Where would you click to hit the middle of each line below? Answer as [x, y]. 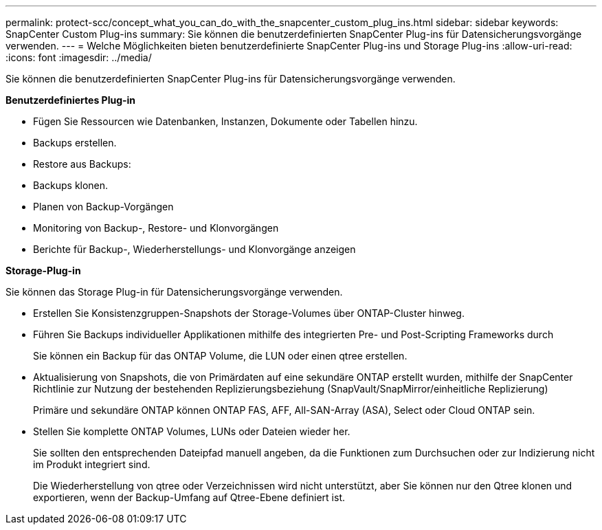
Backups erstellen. [75, 143]
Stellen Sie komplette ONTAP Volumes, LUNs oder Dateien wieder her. [192, 431]
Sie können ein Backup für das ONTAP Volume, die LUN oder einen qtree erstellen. [220, 356]
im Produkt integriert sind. [92, 464]
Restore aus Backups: [82, 164]
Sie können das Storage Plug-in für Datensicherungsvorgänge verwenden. [174, 292]
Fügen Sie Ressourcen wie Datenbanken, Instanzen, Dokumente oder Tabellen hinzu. [225, 121]
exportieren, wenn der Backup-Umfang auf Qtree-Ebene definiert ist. [189, 497]
